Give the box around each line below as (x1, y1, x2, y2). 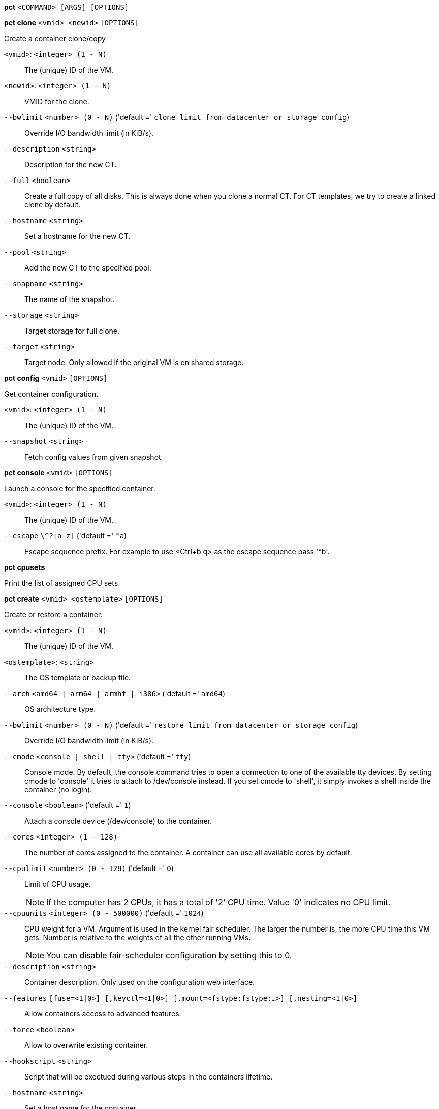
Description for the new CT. (24, 160, 117, 169)
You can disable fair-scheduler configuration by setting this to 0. (46, 950, 292, 961)
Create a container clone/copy (4, 34, 106, 43)
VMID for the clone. (24, 97, 89, 106)
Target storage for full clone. (24, 326, 120, 335)
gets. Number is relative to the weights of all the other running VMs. (24, 933, 251, 942)
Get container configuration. (4, 389, 99, 398)
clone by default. (24, 200, 81, 209)
